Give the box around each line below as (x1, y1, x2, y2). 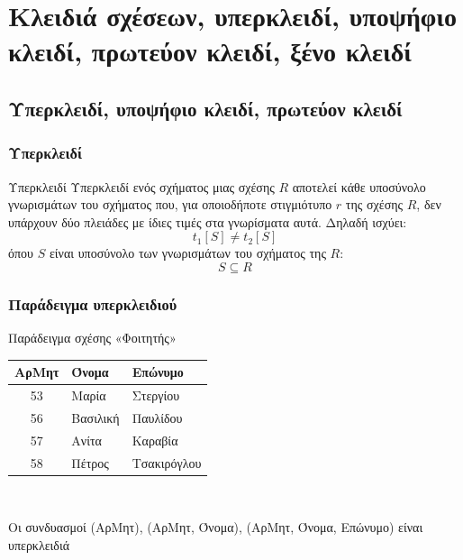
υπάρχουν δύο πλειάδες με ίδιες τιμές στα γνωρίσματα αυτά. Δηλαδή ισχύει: (8, 212, 407, 231)
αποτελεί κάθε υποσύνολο (292, 177, 426, 196)
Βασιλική (71, 408, 120, 427)
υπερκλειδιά (8, 535, 70, 554)
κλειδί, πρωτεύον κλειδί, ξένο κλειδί (8, 32, 412, 69)
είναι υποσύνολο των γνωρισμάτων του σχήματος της (49, 243, 326, 262)
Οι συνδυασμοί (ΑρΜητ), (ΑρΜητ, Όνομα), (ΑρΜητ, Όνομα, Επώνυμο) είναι (8, 518, 423, 537)
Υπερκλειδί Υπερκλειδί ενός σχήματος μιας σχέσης (8, 177, 275, 196)
